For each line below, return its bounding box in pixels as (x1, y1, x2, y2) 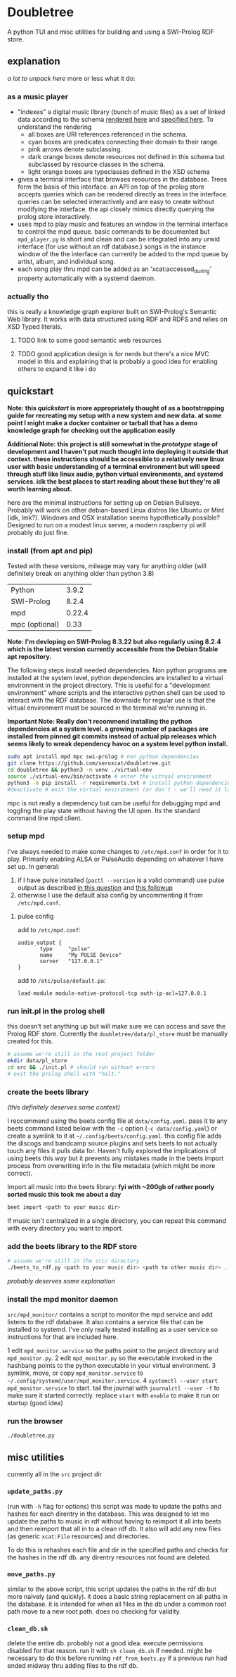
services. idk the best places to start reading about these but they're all (7, 477, 220, 486)
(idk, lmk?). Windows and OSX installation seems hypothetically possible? (7, 513, 220, 522)
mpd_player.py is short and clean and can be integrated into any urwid (17, 235, 220, 244)
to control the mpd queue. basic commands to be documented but (17, 227, 210, 236)
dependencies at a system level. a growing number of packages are (7, 724, 209, 733)
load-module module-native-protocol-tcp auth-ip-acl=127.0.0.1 (17, 990, 207, 997)
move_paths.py (7, 1571, 55, 1578)
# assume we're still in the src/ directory (7, 1257, 140, 1264)
